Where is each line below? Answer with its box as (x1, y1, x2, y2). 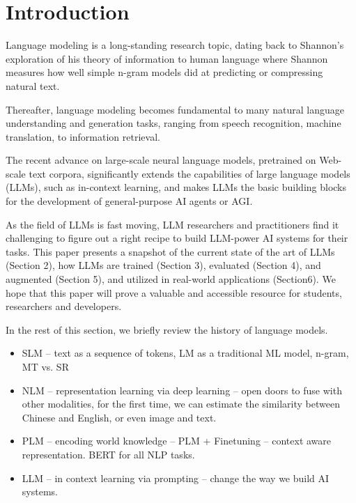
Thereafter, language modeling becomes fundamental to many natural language (6, 102, 344, 116)
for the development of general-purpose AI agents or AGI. (6, 194, 253, 208)
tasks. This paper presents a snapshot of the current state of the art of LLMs (6, 244, 335, 258)
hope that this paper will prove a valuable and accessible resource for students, (6, 285, 342, 300)
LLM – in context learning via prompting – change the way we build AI (22, 470, 330, 485)
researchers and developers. (6, 299, 122, 314)
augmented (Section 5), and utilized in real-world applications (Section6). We (6, 272, 336, 286)
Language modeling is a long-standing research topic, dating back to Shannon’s (6, 38, 344, 52)
